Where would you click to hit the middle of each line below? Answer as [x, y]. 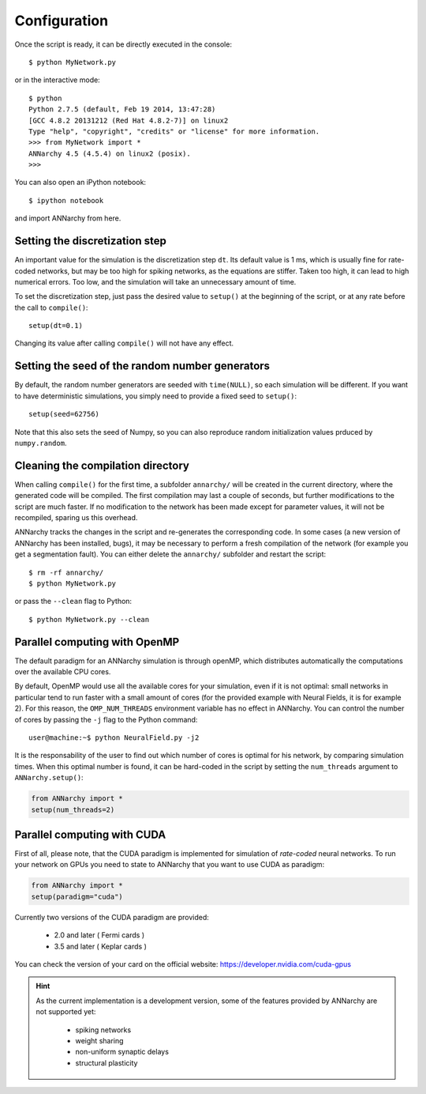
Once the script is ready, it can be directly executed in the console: [123, 44]
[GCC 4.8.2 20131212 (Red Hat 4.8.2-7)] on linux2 [129, 120]
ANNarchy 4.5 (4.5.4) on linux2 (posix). [110, 153]
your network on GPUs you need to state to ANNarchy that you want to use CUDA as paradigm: [170, 865]
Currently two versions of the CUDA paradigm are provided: [112, 917]
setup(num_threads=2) [73, 809]
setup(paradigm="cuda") [77, 896]
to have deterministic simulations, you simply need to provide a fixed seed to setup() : [156, 396]
